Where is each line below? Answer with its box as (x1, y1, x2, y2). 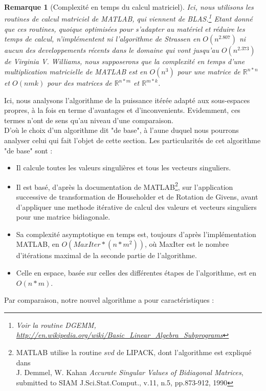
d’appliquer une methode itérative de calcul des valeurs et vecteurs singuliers (16, 201, 257, 212)
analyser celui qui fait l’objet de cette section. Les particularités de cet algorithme (4, 135, 261, 145)
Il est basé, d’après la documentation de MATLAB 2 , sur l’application (16, 180, 233, 192)
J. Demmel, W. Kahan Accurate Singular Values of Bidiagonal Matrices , (16, 367, 243, 378)
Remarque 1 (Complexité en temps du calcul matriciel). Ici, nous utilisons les (4, 2, 254, 12)
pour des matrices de (47, 77, 112, 88)
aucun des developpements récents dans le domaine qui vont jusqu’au (4, 45, 219, 55)
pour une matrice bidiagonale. (16, 211, 110, 222)
